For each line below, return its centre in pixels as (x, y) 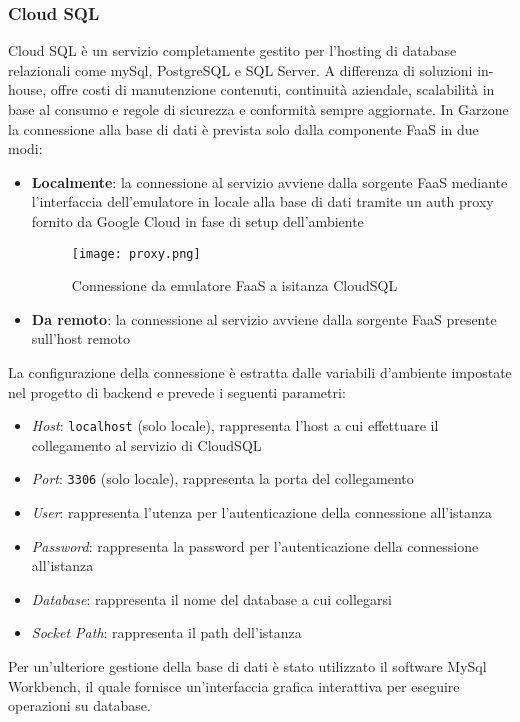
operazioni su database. (79, 705)
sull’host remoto (80, 338)
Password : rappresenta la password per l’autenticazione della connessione (255, 545)
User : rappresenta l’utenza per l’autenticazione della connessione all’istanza (262, 512)
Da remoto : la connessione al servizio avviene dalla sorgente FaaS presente (264, 318)
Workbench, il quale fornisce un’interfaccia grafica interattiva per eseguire (234, 685)
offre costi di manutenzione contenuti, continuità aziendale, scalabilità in (272, 89)
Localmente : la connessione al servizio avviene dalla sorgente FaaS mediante (269, 181)
